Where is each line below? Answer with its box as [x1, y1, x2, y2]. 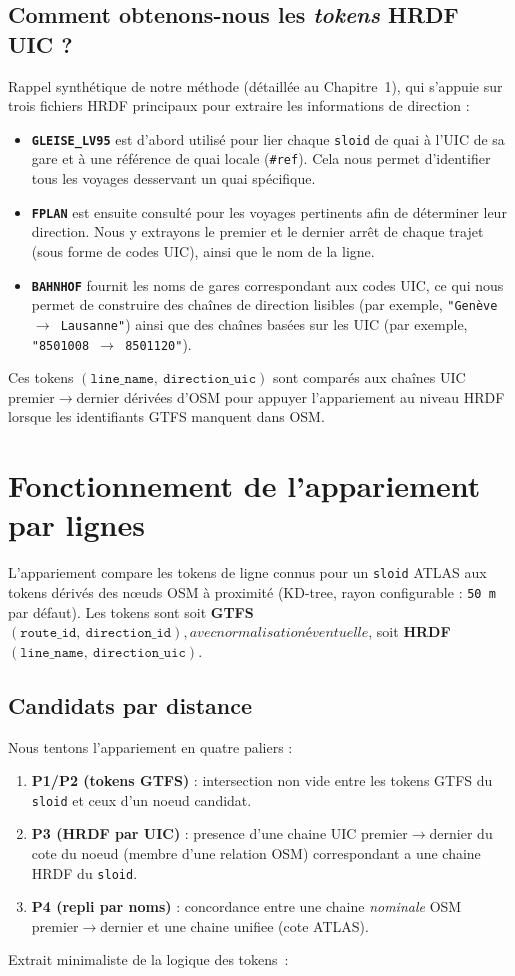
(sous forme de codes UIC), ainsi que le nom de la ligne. [31, 240, 375, 261]
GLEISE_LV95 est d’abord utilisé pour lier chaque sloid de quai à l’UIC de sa [31, 128, 505, 149]
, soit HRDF [368, 621, 451, 642]
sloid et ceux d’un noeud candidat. [31, 789, 252, 810]
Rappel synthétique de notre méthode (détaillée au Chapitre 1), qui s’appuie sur [8, 75, 503, 96]
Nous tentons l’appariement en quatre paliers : [8, 736, 293, 757]
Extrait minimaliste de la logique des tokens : [8, 949, 289, 970]
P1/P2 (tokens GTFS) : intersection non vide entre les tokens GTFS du [31, 770, 493, 791]
